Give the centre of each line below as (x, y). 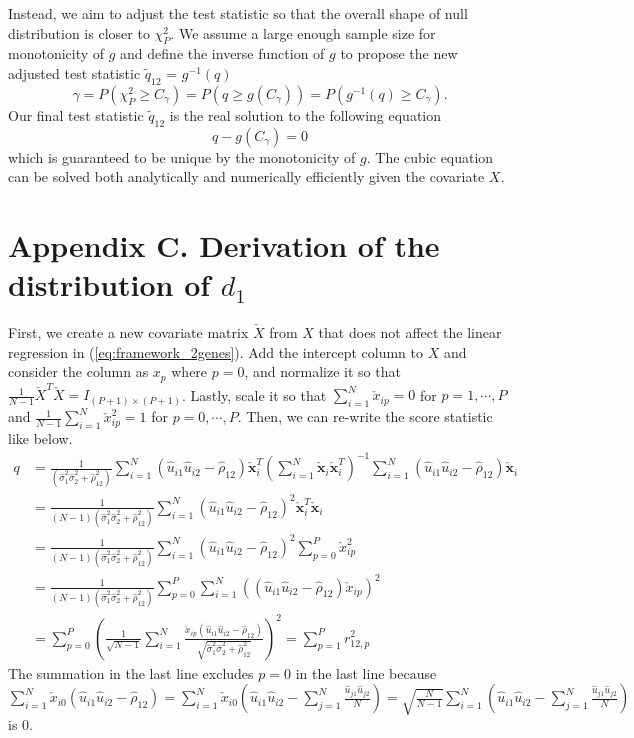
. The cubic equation (430, 156)
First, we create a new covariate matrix (128, 332)
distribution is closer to (79, 32)
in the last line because (366, 672)
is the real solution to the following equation (305, 114)
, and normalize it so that (322, 371)
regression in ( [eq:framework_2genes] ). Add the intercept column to (215, 351)
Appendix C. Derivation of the (224, 244)
